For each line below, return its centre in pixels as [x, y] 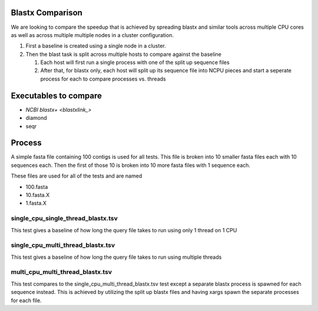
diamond [36, 118]
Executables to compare [57, 96]
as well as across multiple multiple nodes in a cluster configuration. [92, 35]
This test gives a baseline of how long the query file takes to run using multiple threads [116, 257]
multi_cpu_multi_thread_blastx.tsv [61, 272]
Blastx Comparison [47, 13]
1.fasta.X [36, 203]
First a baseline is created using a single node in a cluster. [96, 46]
